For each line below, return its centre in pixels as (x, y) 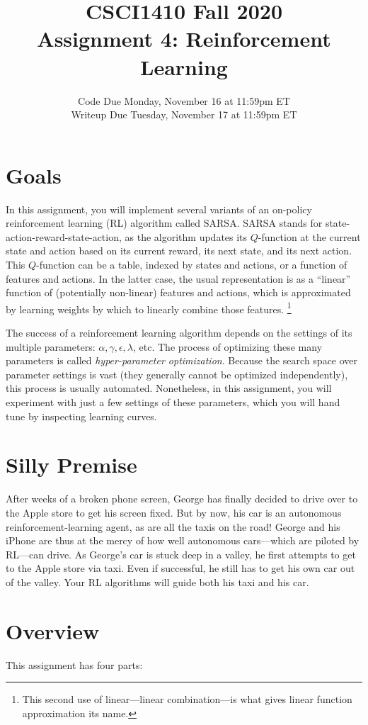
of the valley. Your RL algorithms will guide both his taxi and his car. (157, 581)
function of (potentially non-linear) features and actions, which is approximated (178, 292)
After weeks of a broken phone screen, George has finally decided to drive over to (182, 499)
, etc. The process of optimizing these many (228, 346)
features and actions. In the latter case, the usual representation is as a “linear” (178, 278)
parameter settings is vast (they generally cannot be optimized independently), (177, 374)
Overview (53, 630)
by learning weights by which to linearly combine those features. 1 (149, 308)
